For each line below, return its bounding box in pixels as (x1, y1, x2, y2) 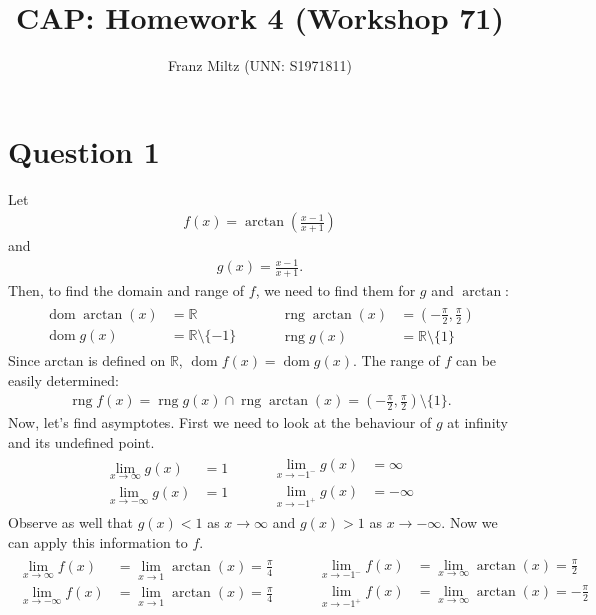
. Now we (441, 512, 498, 533)
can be (455, 349, 497, 370)
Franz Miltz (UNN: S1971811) (168, 55, 352, 76)
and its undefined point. (8, 431, 155, 452)
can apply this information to (8, 532, 188, 553)
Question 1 (8, 130, 160, 171)
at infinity (447, 412, 508, 433)
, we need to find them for (255, 280, 416, 301)
